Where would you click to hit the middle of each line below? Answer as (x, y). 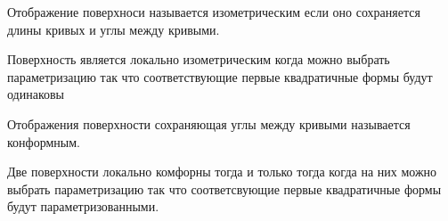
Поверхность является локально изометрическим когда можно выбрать (199, 59)
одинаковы (36, 94)
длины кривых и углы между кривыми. (114, 29)
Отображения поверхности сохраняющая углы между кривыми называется (209, 123)
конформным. (44, 141)
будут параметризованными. (83, 206)
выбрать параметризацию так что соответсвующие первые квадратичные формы (224, 188)
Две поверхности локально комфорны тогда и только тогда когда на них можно (222, 172)
